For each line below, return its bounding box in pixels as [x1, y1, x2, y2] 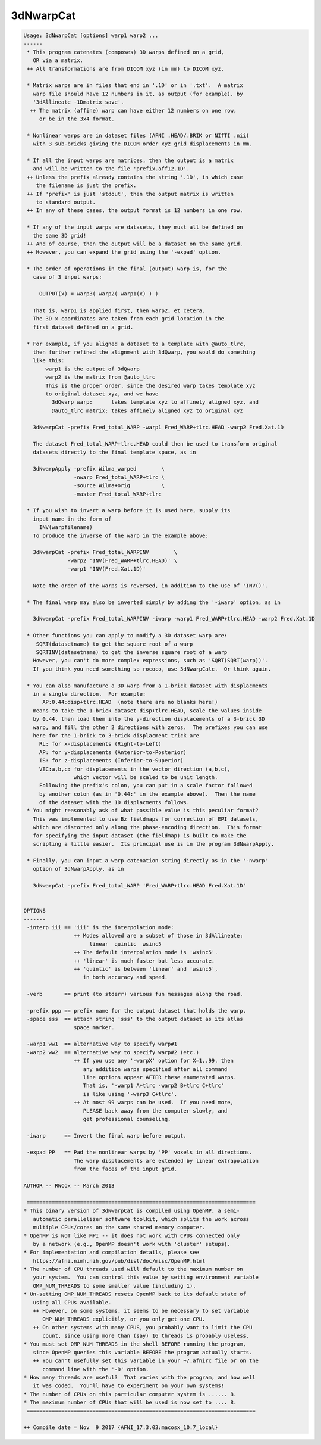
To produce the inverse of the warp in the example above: [33, 532, 209, 539]
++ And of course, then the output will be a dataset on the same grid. [27, 240, 243, 247]
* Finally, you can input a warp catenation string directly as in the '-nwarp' [27, 857, 269, 864]
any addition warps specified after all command [83, 1066, 228, 1072]
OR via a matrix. [33, 57, 83, 64]
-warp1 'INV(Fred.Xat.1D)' [67, 566, 146, 572]
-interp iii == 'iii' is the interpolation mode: [27, 924, 175, 930]
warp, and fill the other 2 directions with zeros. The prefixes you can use [33, 724, 269, 731]
